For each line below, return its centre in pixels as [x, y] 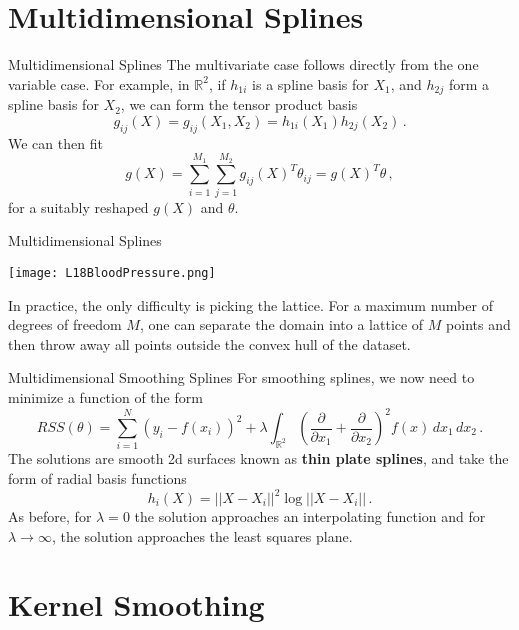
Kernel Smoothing [136, 604]
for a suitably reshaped [78, 206]
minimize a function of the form [105, 396]
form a [469, 83]
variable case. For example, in [99, 83]
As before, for [50, 516]
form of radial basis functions [97, 477]
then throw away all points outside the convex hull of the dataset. [209, 343]
